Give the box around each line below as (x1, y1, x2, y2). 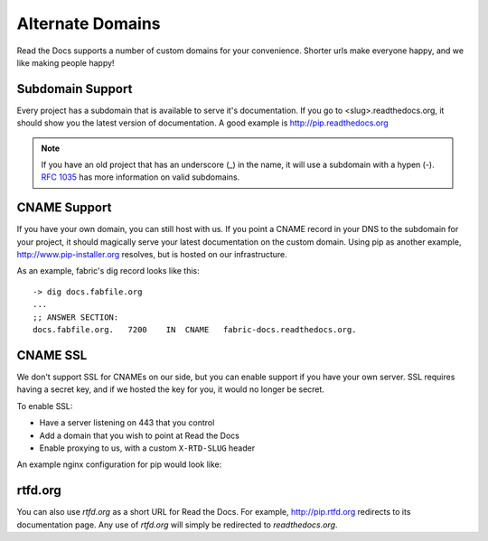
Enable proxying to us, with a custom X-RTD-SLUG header (39, 443, 256, 453)
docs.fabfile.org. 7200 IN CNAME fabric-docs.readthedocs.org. (33, 325, 357, 335)
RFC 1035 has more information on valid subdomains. (41, 172, 240, 182)
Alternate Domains (16, 14, 162, 33)
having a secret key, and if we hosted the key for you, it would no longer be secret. (16, 384, 325, 395)
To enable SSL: (16, 400, 73, 411)
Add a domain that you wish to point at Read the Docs (39, 430, 239, 441)
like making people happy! (16, 57, 115, 68)
